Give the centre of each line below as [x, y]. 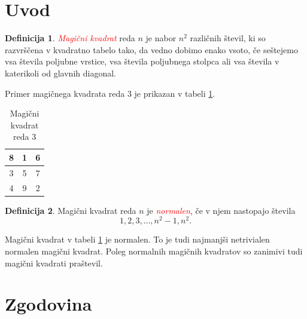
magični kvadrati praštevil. [54, 263]
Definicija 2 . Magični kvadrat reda [71, 210]
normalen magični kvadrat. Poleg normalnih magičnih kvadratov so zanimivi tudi [154, 251]
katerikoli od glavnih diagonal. [60, 73]
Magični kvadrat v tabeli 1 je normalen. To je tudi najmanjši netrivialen [137, 239]
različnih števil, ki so [228, 38]
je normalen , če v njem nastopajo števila [221, 210]
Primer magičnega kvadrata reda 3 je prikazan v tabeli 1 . [110, 93]
